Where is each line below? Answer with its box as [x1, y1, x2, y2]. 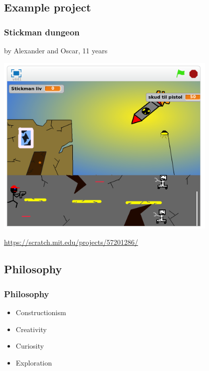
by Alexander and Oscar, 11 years [4, 45, 108, 55]
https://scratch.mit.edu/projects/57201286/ [4, 237, 138, 247]
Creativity [15, 324, 47, 334]
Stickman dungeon [4, 25, 80, 38]
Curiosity [15, 341, 44, 351]
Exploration [15, 357, 52, 368]
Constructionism [15, 307, 66, 317]
